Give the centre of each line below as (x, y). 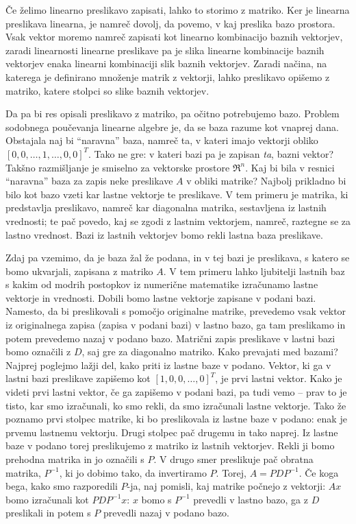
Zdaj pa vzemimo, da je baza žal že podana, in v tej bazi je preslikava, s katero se (178, 258)
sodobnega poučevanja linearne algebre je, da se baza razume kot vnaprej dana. (172, 127)
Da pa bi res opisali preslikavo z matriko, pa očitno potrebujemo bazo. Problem (173, 114)
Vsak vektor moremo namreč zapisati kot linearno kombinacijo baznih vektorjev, (174, 37)
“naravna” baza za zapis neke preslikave (89, 181)
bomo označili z (38, 352)
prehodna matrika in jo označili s (75, 459)
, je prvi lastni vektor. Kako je (279, 378)
